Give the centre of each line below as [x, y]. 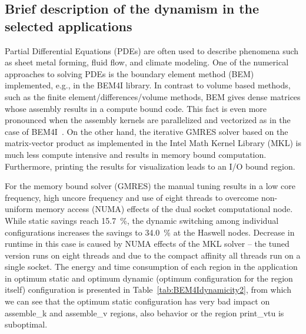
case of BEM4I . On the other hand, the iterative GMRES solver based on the [147, 131]
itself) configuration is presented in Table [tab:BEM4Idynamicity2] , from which [148, 290]
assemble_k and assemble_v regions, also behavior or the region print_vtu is [144, 312]
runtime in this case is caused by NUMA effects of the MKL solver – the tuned [147, 244]
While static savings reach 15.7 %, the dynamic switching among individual [142, 220]
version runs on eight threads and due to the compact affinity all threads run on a [153, 255]
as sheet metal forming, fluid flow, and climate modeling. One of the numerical [147, 62]
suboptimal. [26, 324]
